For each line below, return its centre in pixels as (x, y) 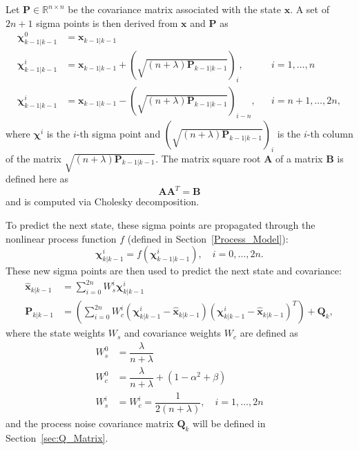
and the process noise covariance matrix (90, 423)
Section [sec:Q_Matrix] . (57, 437)
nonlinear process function (61, 238)
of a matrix (299, 158)
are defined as (269, 333)
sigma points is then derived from (107, 22)
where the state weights (56, 333)
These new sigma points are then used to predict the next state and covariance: (174, 271)
